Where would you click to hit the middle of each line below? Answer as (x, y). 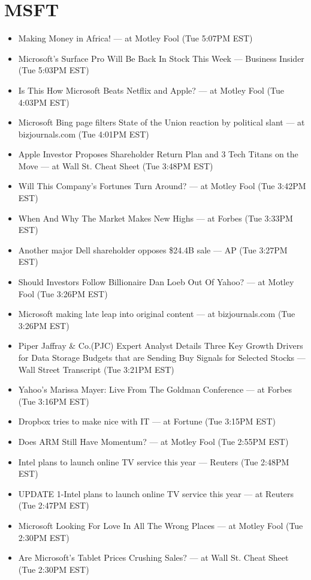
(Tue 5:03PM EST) (54, 70)
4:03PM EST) (44, 102)
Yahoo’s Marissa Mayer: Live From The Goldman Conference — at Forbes (155, 389)
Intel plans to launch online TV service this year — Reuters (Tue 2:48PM (154, 461)
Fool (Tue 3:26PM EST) (63, 293)
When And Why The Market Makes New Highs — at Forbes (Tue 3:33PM (155, 218)
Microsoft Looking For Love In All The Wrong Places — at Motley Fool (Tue (161, 525)
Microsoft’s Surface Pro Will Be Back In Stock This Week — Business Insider (161, 58)
